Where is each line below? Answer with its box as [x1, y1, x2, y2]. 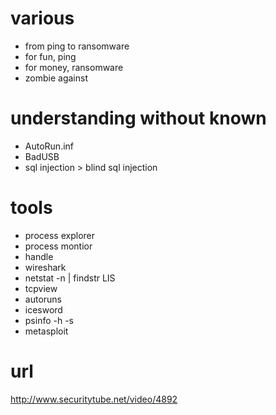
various [10, 7, 75, 30]
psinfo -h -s [24, 314, 75, 326]
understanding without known [10, 107, 267, 130]
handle [24, 250, 54, 262]
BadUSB [24, 150, 60, 162]
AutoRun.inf [24, 140, 75, 152]
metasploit [24, 325, 69, 337]
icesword [24, 303, 63, 316]
